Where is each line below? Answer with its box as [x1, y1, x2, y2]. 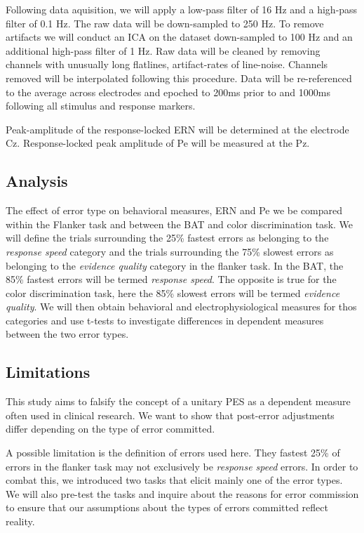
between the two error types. [6, 327, 129, 341]
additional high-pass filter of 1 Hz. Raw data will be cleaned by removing [6, 43, 321, 58]
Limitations [6, 361, 90, 383]
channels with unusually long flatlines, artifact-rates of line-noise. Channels [6, 57, 328, 72]
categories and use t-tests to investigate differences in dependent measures [6, 312, 324, 327]
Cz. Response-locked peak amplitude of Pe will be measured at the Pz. [6, 136, 310, 150]
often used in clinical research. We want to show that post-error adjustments [6, 407, 335, 422]
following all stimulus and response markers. [6, 98, 196, 113]
